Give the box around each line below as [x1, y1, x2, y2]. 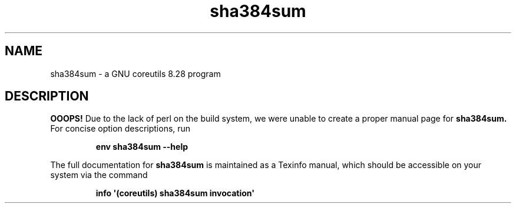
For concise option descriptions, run [50, 123, 191, 134]
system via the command [50, 170, 148, 180]
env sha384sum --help [95, 142, 188, 152]
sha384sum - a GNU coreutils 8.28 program [50, 68, 221, 79]
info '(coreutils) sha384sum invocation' [95, 188, 254, 199]
